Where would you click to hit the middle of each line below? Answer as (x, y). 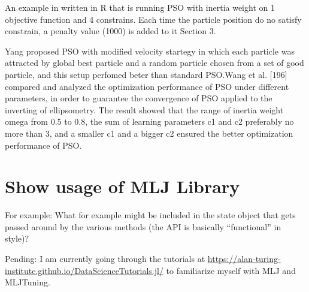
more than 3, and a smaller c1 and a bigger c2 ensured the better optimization (149, 133)
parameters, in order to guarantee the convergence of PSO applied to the (139, 98)
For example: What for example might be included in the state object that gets (150, 215)
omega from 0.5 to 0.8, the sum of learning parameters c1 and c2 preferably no (149, 121)
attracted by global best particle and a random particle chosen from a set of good (154, 63)
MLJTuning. (28, 282)
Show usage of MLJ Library (122, 186)
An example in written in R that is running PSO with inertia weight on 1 (140, 7)
